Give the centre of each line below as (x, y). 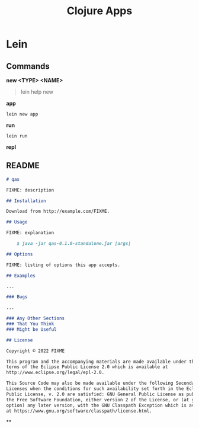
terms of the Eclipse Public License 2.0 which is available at (87, 367)
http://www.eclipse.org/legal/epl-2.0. (55, 373)
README (23, 166)
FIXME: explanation (30, 233)
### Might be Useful (32, 329)
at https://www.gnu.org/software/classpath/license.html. (79, 411)
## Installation (26, 201)
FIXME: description (30, 190)
